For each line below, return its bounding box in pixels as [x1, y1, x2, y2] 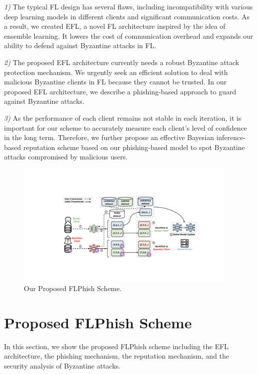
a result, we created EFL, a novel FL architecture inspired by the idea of [4, 21, 226, 31]
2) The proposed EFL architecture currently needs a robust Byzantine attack [4, 57, 240, 67]
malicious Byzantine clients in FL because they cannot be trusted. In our [4, 76, 227, 87]
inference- [216, 132, 246, 143]
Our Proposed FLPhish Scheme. [24, 283, 122, 294]
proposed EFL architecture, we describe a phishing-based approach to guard [4, 86, 237, 96]
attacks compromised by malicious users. [4, 151, 128, 162]
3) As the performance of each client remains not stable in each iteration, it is [4, 112, 242, 123]
